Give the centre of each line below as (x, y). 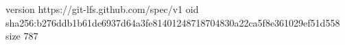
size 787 (22, 36)
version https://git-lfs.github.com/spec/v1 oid (102, 9)
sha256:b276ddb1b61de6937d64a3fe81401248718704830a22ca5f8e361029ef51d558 (173, 22)
